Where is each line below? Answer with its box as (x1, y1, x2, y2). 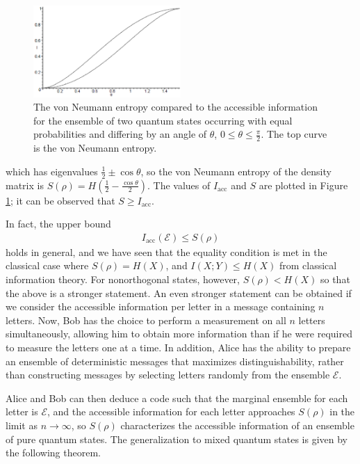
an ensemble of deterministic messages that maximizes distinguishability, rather (6, 353, 344, 368)
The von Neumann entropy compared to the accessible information (33, 99, 318, 114)
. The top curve (261, 127, 327, 141)
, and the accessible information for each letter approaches (47, 404, 295, 419)
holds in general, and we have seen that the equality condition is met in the (6, 244, 327, 259)
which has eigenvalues (6, 163, 98, 178)
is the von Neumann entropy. (33, 141, 157, 155)
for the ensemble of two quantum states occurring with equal (33, 113, 293, 127)
